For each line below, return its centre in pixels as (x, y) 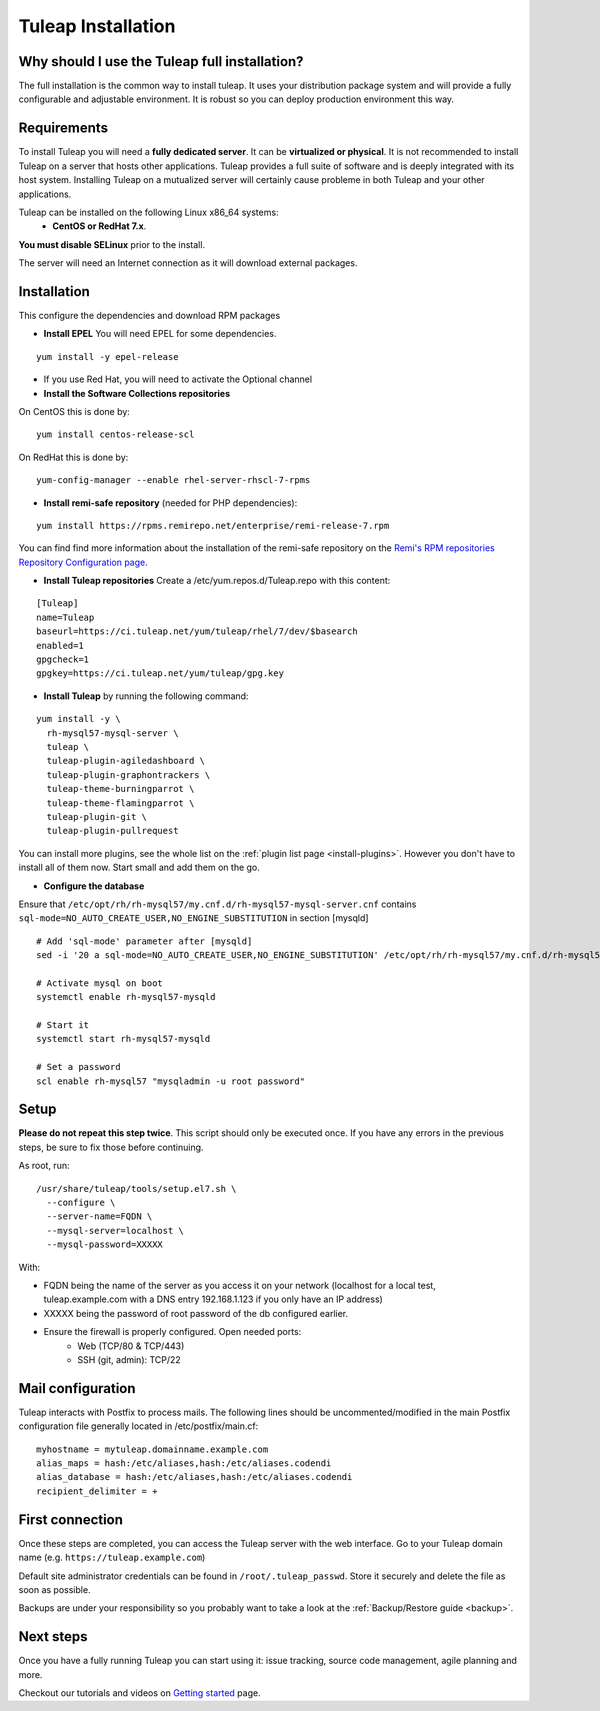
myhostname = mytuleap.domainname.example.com (152, 1449)
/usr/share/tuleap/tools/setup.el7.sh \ (136, 1188)
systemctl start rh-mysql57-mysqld (123, 1039)
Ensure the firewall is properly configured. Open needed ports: (172, 1332)
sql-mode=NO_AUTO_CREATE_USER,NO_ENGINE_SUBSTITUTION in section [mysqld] (193, 918)
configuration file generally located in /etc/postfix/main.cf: (138, 1426)
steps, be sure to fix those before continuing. (111, 1147)
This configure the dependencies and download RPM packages (149, 315)
